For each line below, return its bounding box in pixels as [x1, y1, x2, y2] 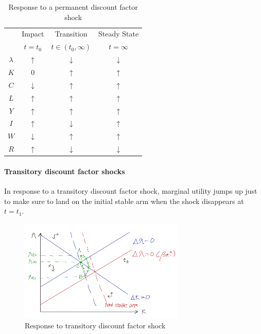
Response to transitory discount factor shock [25, 320, 166, 331]
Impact [22, 28, 44, 39]
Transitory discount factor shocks [4, 165, 125, 176]
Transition [55, 28, 88, 39]
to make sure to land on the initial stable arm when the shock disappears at [4, 195, 244, 206]
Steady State [98, 28, 139, 39]
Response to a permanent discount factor [8, 2, 138, 12]
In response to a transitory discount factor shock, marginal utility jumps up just [4, 185, 257, 196]
